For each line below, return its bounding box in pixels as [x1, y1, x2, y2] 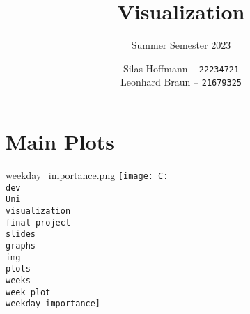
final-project [6, 217, 71, 228]
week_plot [6, 287, 51, 297]
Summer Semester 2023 [131, 38, 231, 52]
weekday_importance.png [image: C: [6, 167, 169, 182]
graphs [6, 240, 36, 251]
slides [6, 229, 36, 240]
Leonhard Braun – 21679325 [120, 74, 242, 89]
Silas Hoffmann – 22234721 [123, 61, 240, 75]
